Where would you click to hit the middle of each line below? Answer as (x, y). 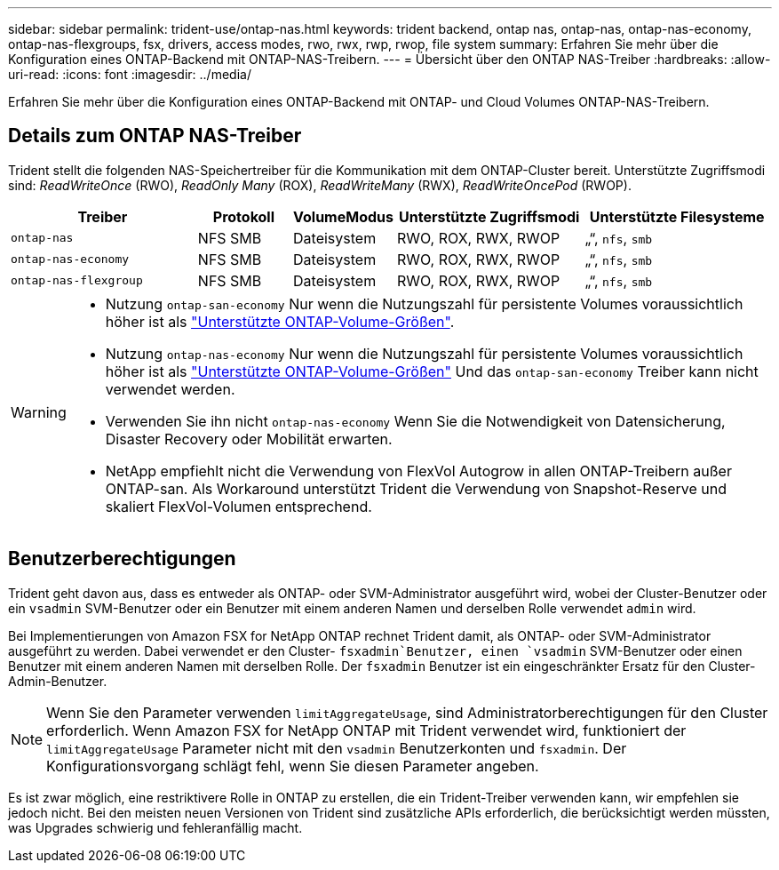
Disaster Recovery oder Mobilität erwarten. (249, 439)
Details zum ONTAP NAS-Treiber (155, 136)
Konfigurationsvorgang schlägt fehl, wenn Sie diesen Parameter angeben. (293, 766)
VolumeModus (343, 216)
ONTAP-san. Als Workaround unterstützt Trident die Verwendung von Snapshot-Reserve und (416, 488)
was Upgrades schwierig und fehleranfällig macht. (155, 827)
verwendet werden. (170, 389)
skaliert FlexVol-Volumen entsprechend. (238, 506)
